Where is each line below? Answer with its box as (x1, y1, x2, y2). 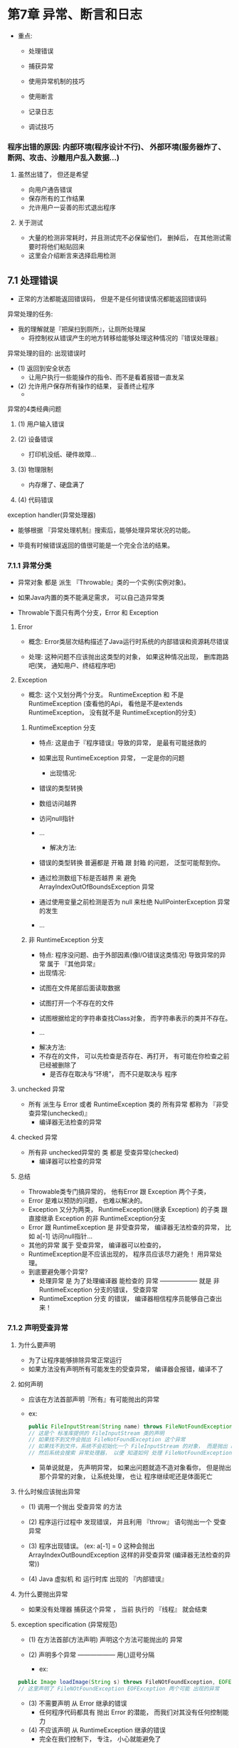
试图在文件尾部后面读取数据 (38, 983, 121, 992)
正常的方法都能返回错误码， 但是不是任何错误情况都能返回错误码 (17, 295, 207, 303)
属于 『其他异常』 (47, 960, 100, 968)
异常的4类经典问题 (7, 404, 62, 414)
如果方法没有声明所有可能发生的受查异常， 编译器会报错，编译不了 (28, 1364, 224, 1373)
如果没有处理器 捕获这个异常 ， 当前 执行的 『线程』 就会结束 (28, 1605, 208, 1614)
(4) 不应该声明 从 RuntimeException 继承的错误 (28, 1725, 166, 1734)
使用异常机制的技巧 (28, 76, 85, 86)
